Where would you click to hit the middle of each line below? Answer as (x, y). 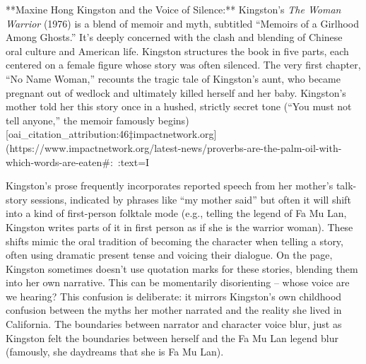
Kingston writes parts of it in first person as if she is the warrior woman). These (179, 227)
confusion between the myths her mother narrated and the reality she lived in (174, 310)
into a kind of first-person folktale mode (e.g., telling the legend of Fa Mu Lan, (176, 213)
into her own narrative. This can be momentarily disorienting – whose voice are (178, 282)
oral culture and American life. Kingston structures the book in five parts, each (177, 51)
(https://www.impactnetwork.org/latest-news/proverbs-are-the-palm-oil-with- (174, 147)
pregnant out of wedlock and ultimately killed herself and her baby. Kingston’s (176, 92)
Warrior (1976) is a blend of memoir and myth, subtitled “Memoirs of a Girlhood (183, 23)
